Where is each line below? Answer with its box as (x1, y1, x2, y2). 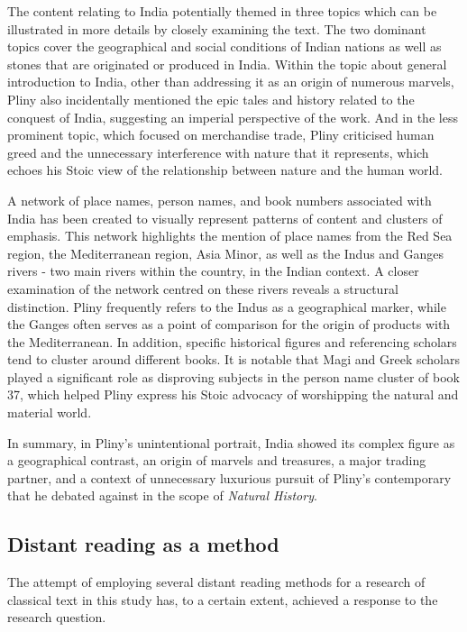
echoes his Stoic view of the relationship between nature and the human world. (7, 160, 443, 179)
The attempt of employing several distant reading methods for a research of (7, 572, 426, 591)
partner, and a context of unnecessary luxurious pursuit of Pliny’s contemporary (7, 468, 452, 487)
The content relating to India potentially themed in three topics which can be (7, 2, 437, 20)
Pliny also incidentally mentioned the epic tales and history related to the (7, 89, 415, 108)
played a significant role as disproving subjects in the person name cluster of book (7, 367, 460, 386)
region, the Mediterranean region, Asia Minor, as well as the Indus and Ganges (7, 243, 444, 262)
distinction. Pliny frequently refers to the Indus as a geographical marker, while (7, 297, 446, 316)
